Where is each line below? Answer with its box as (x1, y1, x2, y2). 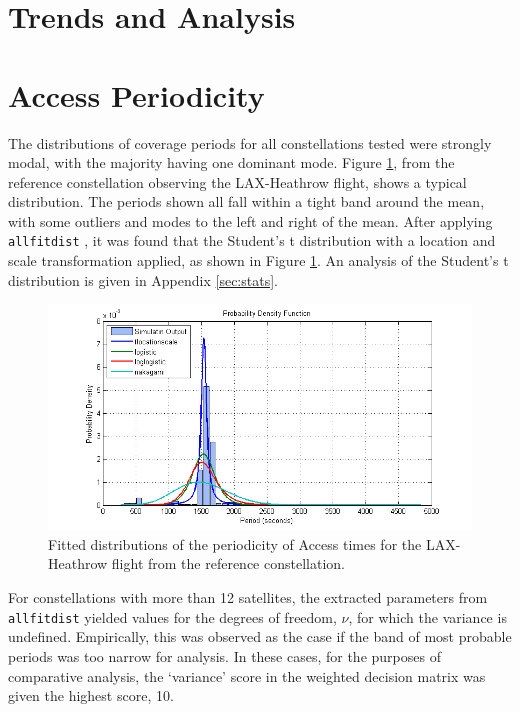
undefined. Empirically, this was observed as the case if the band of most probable (8, 626, 512, 647)
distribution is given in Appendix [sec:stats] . (8, 269, 278, 290)
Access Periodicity (8, 74, 265, 115)
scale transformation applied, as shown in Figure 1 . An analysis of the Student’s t (8, 250, 509, 271)
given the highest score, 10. (8, 685, 174, 706)
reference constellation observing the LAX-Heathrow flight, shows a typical (8, 171, 467, 192)
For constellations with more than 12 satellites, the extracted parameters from (8, 587, 488, 608)
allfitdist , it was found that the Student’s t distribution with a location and (8, 230, 496, 251)
